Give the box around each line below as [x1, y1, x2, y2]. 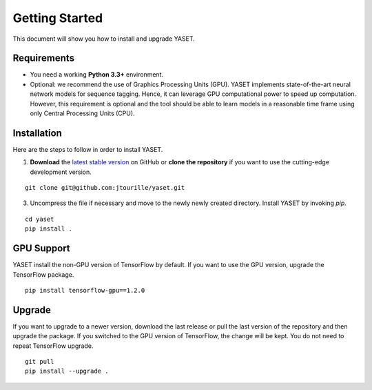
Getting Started [12, 10, 103, 26]
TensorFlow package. [12, 270, 74, 279]
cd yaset [25, 215, 54, 223]
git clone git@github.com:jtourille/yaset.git [25, 184, 185, 192]
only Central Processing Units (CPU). [30, 109, 135, 117]
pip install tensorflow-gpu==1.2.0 [25, 286, 145, 294]
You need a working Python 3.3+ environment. [30, 70, 164, 79]
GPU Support [12, 242, 70, 255]
